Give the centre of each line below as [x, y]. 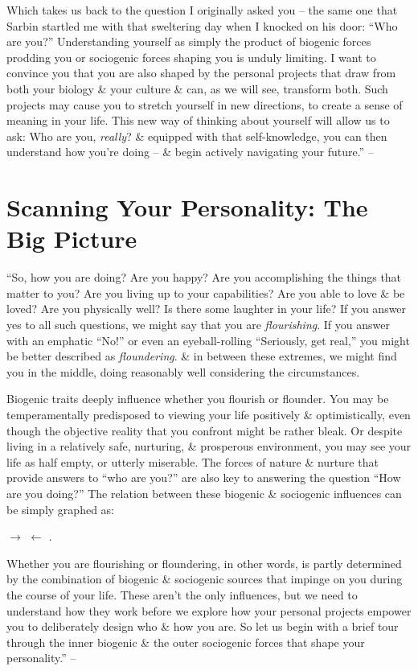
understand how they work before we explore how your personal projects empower [209, 610]
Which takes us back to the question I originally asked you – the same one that [202, 10]
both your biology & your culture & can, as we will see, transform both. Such [197, 88]
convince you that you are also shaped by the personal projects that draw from [201, 73]
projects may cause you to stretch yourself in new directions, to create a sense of [205, 104]
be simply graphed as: [60, 509]
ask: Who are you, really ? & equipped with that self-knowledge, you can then [197, 136]
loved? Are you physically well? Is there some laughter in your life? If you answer [207, 309]
